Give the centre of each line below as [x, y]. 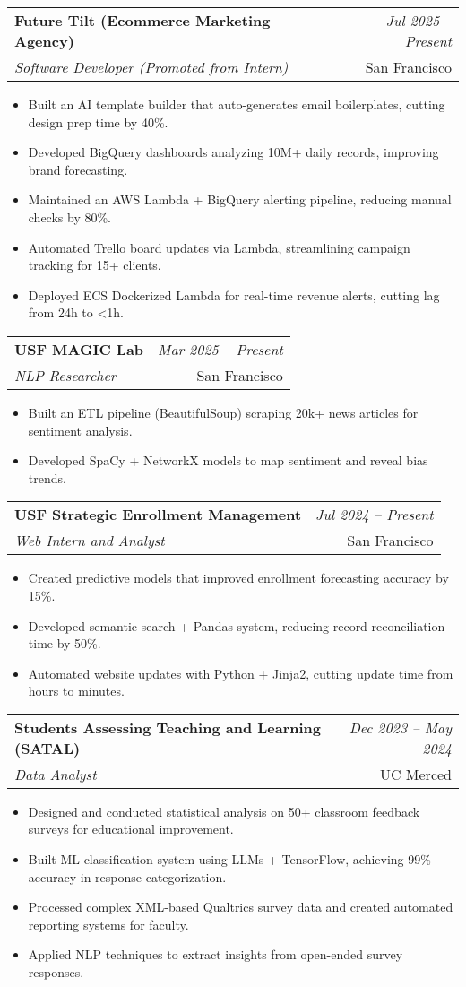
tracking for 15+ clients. [95, 265]
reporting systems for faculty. [108, 924]
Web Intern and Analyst [90, 541]
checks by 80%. [70, 216]
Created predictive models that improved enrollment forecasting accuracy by [238, 578]
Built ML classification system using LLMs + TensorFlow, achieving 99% [229, 859]
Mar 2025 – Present [220, 349]
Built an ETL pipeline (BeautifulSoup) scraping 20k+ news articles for [223, 412]
